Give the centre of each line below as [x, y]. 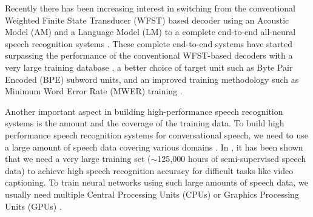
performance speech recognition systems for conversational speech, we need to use [156, 134]
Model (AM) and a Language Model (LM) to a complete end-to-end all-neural [150, 32]
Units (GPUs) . [33, 206]
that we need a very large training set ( [78, 159]
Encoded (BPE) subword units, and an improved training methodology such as [152, 79]
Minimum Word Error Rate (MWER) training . [94, 91]
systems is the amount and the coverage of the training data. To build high [145, 123]
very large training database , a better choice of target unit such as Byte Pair [149, 67]
